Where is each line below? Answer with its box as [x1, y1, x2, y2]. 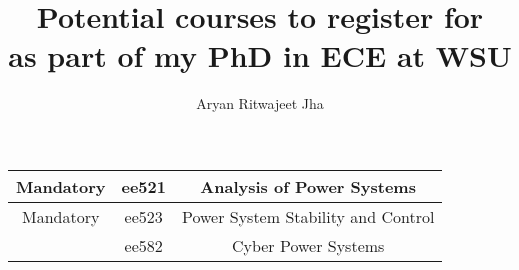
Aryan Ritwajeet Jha [196, 93, 324, 114]
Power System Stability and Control [181, 204, 435, 228]
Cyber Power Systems [231, 233, 385, 257]
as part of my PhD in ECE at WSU [8, 35, 512, 76]
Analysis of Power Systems [200, 174, 416, 198]
